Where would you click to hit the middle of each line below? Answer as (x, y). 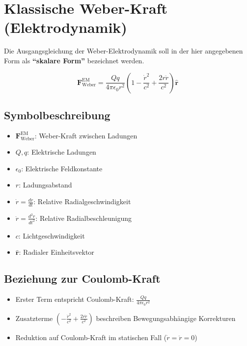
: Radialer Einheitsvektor (56, 252)
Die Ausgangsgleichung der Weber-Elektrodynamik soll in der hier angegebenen (123, 51)
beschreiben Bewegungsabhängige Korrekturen (166, 318)
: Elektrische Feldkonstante (62, 168)
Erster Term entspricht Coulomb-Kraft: (75, 299)
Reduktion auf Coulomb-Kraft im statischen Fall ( (91, 337)
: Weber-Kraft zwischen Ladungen (86, 135)
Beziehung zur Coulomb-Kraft (82, 279)
